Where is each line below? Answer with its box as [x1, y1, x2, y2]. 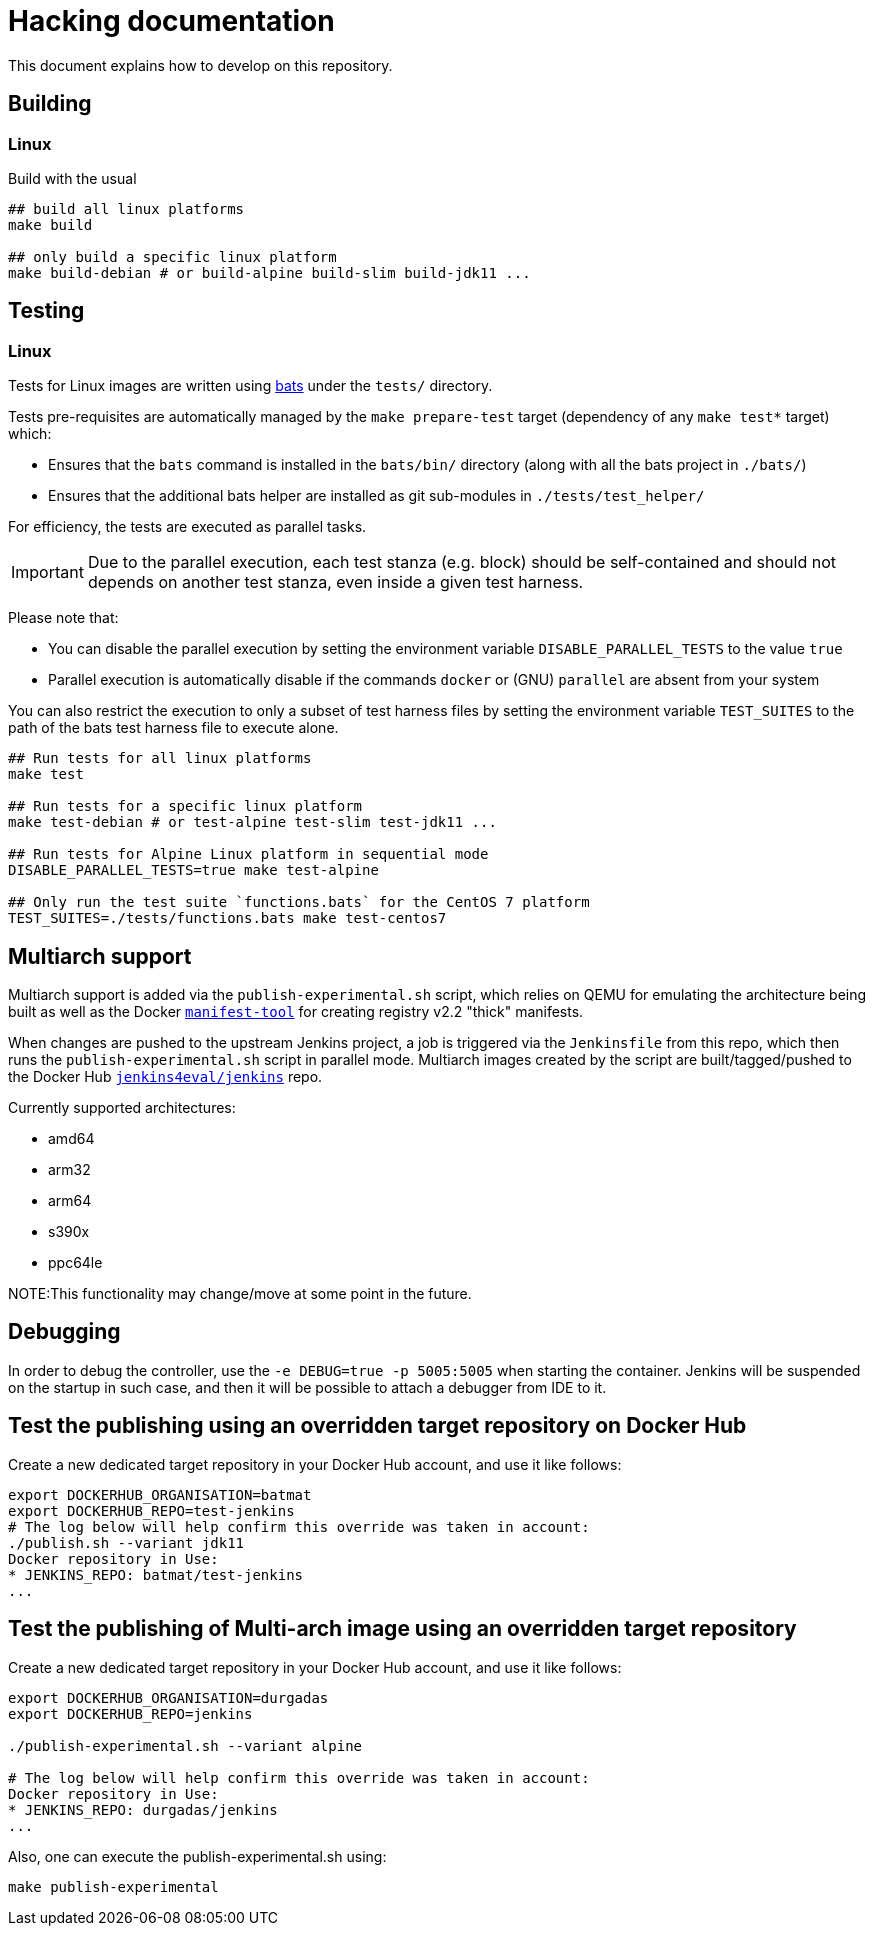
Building [8, 91, 92, 117]
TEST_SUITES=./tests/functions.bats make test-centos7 [8, 910, 447, 927]
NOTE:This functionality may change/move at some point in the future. [8, 1285, 472, 1303]
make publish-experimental [8, 1878, 219, 1895]
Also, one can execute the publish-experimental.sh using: [8, 1847, 387, 1865]
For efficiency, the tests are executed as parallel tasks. [8, 518, 367, 536]
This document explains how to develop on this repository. [8, 56, 393, 74]
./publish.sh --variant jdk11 [8, 1534, 245, 1551]
